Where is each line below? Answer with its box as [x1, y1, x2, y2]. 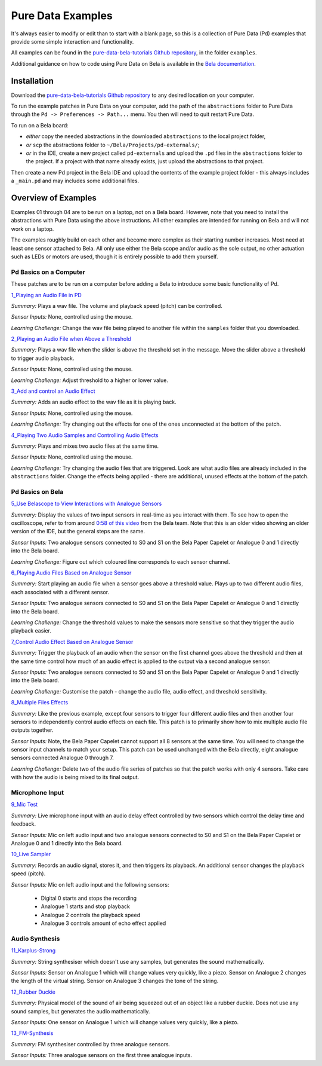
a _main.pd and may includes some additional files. [11, 177, 140, 185]
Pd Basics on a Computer [11, 268, 86, 276]
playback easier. [11, 627, 52, 634]
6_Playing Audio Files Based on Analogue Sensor [11, 569, 132, 576]
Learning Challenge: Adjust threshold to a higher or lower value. [11, 377, 168, 384]
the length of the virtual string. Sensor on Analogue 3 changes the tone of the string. [11, 978, 219, 985]
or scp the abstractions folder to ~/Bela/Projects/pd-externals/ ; [26, 141, 200, 148]
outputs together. [11, 726, 54, 734]
